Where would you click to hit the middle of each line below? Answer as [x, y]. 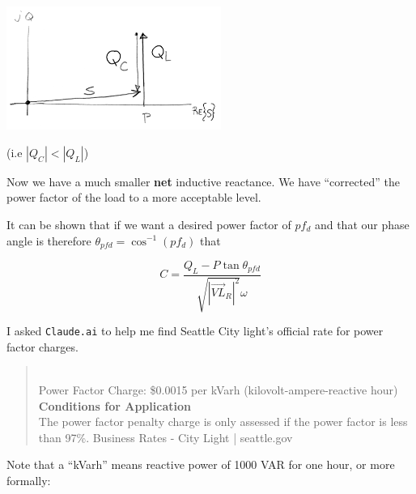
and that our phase [362, 224]
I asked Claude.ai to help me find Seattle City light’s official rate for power [195, 331]
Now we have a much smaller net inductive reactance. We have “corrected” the [203, 181]
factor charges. [42, 346]
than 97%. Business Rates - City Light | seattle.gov [166, 437]
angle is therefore [49, 240]
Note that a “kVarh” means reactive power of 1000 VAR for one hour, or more [201, 464]
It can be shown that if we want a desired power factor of [149, 224]
